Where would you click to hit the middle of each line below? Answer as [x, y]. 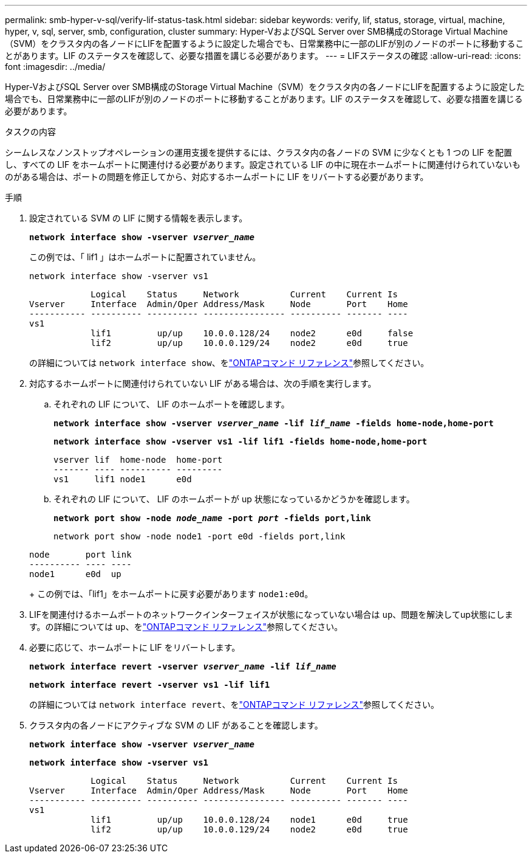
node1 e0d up [75, 574]
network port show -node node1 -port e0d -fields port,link [199, 536]
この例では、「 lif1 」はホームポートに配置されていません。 [145, 257]
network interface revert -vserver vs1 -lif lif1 [150, 685]
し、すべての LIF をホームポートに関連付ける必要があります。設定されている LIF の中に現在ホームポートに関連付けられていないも [263, 164]
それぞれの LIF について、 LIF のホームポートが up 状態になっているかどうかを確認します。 [234, 499]
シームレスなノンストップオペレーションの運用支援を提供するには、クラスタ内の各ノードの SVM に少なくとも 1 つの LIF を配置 [259, 152]
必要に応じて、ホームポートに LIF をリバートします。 [135, 647]
